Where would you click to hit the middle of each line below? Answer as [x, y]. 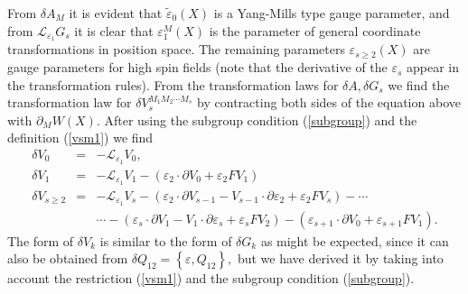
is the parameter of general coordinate [315, 30]
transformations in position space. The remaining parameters [176, 49]
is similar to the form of [166, 240]
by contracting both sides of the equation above [329, 102]
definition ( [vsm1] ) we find [80, 138]
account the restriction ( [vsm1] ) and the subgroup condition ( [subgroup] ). [211, 278]
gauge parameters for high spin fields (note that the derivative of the [197, 67]
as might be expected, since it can [355, 240]
